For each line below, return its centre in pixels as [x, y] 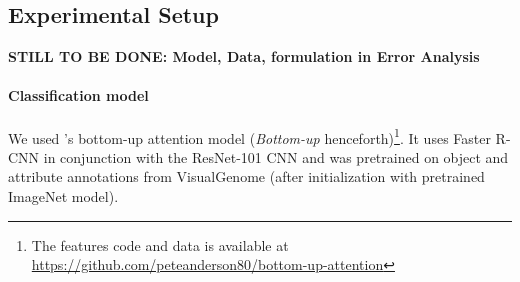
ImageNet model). [63, 196]
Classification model [78, 95]
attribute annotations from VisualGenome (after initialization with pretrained [246, 176]
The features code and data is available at [160, 244]
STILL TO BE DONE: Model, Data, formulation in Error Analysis [244, 56]
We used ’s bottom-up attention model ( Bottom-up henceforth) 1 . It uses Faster [249, 136]
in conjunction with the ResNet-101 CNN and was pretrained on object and [276, 156]
